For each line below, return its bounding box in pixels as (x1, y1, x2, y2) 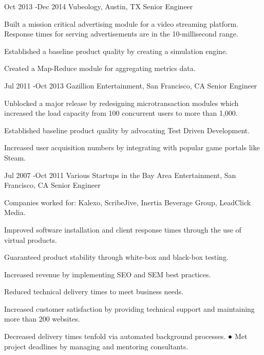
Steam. (4, 152, 26, 163)
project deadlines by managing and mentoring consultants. (4, 341, 188, 351)
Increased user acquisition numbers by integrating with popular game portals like (4, 142, 260, 153)
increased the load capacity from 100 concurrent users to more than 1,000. (4, 108, 238, 118)
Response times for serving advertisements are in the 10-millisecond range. (4, 28, 238, 39)
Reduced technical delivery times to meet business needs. (4, 286, 184, 297)
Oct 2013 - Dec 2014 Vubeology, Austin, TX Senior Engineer (4, 1, 193, 11)
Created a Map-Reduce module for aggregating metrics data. (4, 63, 196, 74)
